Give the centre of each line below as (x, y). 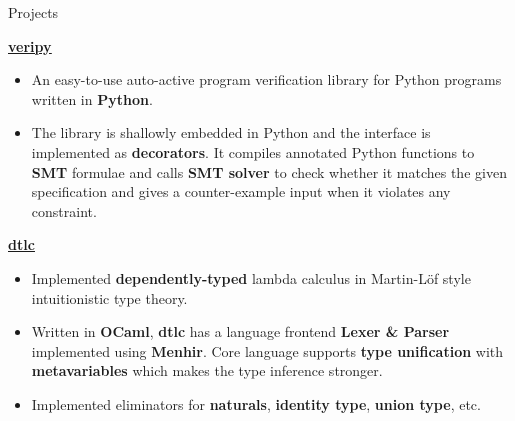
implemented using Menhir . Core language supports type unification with (267, 350)
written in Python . (92, 98)
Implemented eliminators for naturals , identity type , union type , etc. (256, 403)
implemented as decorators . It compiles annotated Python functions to (253, 151)
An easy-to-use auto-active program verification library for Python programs (266, 79)
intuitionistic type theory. (109, 297)
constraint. (64, 210)
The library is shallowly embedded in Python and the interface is (231, 132)
